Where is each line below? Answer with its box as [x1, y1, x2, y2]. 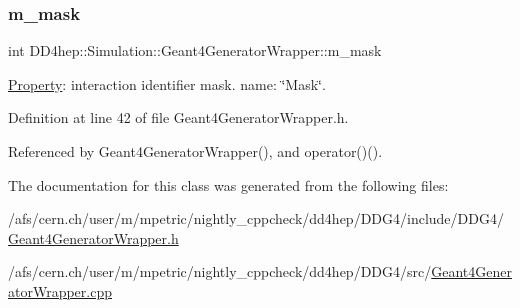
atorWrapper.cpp [8, 280, 112, 301]
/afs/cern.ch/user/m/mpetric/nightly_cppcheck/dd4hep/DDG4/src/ [8, 261, 432, 282]
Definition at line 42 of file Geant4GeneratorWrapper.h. [8, 107, 349, 128]
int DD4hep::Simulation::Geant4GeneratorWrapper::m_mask [8, 40, 382, 61]
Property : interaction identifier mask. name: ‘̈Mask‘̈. [8, 73, 326, 94]
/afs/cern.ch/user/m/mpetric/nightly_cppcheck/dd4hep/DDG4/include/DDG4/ [8, 208, 504, 229]
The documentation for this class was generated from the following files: [8, 174, 449, 195]
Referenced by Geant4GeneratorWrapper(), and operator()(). [8, 141, 383, 161]
